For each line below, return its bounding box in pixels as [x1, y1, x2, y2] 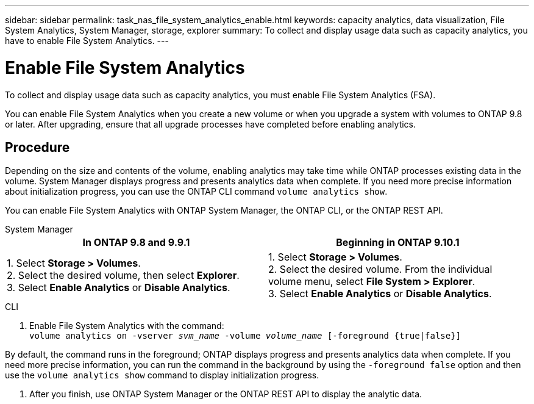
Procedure [5, 139, 70, 155]
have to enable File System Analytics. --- [5, 35, 169, 46]
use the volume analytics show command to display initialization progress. [5, 370, 319, 381]
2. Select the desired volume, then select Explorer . [7, 269, 240, 282]
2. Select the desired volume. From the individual [268, 263, 493, 276]
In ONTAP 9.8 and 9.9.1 [82, 236, 190, 249]
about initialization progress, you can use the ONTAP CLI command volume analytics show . [5, 186, 388, 197]
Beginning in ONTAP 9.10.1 [336, 236, 460, 249]
